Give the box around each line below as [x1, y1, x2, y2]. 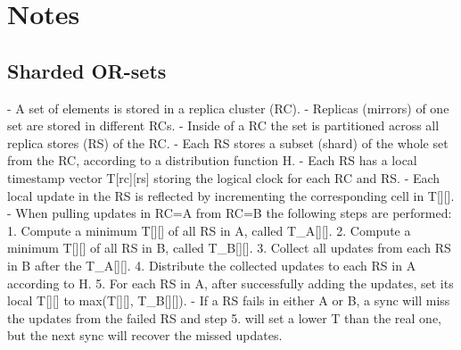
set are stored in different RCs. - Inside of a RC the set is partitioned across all [7, 116, 440, 135]
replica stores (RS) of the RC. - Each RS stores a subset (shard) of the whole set [7, 133, 449, 152]
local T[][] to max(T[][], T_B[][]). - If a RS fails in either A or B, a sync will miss [7, 291, 450, 310]
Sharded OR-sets [7, 56, 167, 84]
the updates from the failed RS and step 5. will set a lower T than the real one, [7, 308, 442, 327]
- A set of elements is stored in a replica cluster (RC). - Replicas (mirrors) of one [7, 98, 449, 117]
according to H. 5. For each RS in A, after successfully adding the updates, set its [7, 273, 454, 292]
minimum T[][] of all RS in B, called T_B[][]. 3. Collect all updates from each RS [7, 238, 451, 257]
